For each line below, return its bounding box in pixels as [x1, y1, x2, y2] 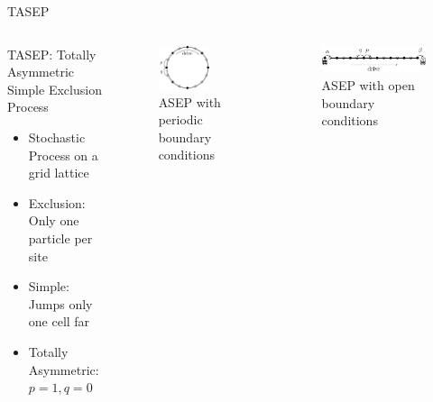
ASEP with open [321, 76, 415, 95]
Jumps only [28, 294, 93, 313]
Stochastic [28, 127, 86, 146]
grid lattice [28, 163, 89, 182]
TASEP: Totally [7, 44, 97, 63]
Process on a [28, 145, 98, 164]
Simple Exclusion [7, 79, 102, 98]
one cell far [28, 312, 90, 331]
